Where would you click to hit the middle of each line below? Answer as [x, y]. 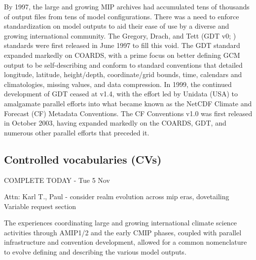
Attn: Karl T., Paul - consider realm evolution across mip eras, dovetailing [117, 196]
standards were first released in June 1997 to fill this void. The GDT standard [122, 45]
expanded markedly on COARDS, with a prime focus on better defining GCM [122, 55]
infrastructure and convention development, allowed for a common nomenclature [126, 242]
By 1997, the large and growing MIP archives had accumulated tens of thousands [127, 6]
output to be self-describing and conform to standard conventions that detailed [123, 65]
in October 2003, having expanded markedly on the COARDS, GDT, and [115, 123]
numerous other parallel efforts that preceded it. [77, 132]
